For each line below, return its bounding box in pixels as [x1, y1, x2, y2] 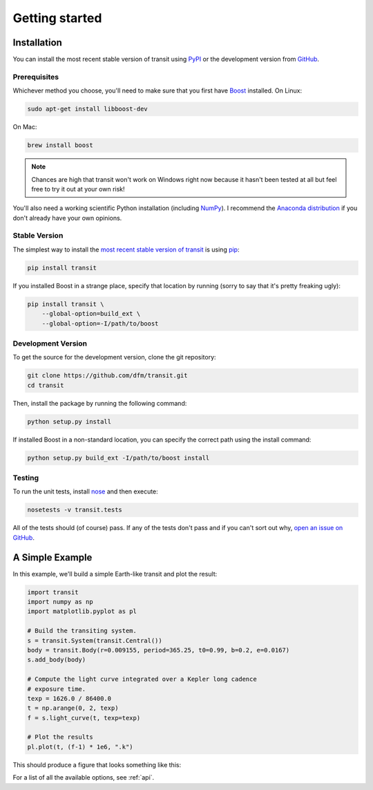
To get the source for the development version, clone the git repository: [12, 353, 217, 361]
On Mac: [12, 123, 37, 131]
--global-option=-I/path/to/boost [41, 319, 159, 328]
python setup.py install [27, 417, 112, 425]
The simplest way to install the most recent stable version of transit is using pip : [12, 245, 240, 254]
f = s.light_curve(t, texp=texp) [27, 714, 141, 722]
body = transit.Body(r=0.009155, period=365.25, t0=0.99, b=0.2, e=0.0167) [27, 646, 290, 654]
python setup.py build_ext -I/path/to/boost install [27, 453, 210, 462]
